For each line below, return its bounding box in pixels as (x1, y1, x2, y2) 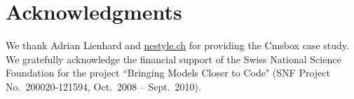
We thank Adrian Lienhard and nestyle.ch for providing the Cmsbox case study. (6, 38, 349, 53)
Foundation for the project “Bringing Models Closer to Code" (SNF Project (6, 65, 330, 80)
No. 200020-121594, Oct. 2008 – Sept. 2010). (6, 79, 201, 93)
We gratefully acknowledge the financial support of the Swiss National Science (6, 51, 341, 66)
